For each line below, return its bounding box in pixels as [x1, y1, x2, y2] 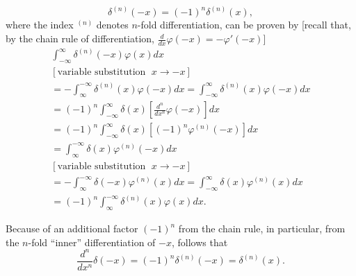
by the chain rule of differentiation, [6, 31, 154, 46]
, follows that [171, 234, 228, 249]
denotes [96, 17, 129, 32]
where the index [6, 17, 74, 32]
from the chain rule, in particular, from [178, 221, 346, 236]
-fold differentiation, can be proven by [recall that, [137, 17, 351, 32]
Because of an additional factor [6, 221, 138, 236]
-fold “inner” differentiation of [28, 234, 156, 249]
